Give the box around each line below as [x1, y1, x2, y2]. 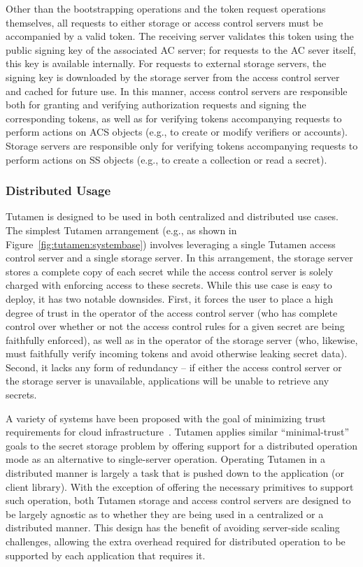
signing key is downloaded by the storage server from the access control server [6, 69, 340, 84]
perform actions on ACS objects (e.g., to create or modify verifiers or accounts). [6, 124, 348, 139]
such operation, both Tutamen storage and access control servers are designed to [6, 493, 351, 508]
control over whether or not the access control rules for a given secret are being [6, 319, 345, 333]
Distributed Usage [6, 182, 111, 199]
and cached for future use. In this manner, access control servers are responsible [6, 83, 348, 98]
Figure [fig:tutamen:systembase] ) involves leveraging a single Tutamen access [6, 236, 336, 251]
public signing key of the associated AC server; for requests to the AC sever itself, [6, 42, 356, 57]
